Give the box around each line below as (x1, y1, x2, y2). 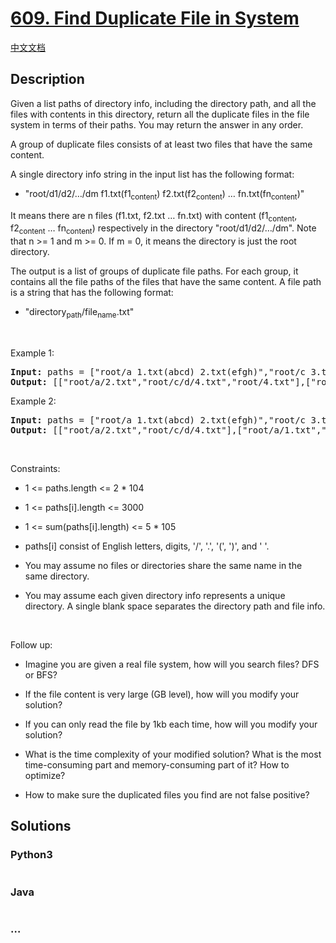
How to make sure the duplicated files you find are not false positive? (24, 788, 310, 801)
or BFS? (24, 668, 58, 681)
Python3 (10, 848, 53, 862)
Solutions (10, 818, 72, 835)
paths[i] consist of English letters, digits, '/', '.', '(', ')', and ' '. (24, 540, 270, 552)
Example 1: (10, 347, 55, 359)
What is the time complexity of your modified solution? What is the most (24, 748, 322, 760)
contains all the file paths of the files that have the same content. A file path (10, 276, 322, 288)
